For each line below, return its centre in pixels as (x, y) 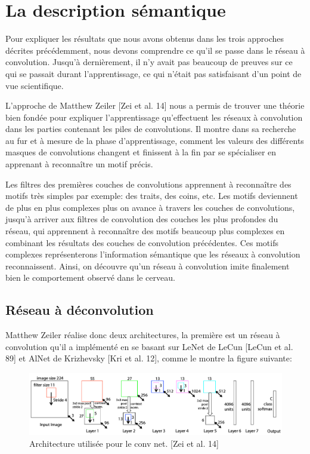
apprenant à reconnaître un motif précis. (79, 164)
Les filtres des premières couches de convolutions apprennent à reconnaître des (148, 184)
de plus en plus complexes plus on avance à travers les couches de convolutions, (150, 207)
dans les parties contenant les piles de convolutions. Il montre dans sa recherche (151, 129)
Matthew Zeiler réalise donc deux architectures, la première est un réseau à (143, 335)
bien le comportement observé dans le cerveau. (90, 277)
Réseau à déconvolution (80, 310)
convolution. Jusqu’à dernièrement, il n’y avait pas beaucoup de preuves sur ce (149, 62)
